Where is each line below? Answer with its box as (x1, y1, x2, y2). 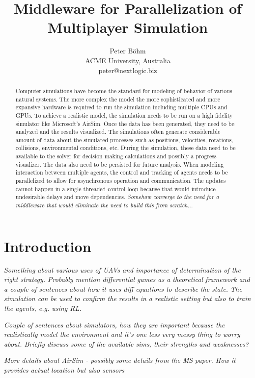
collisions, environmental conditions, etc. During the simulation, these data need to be (15, 144, 236, 152)
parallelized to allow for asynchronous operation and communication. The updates (15, 176, 226, 185)
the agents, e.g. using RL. (4, 303, 82, 313)
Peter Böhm (110, 46, 146, 56)
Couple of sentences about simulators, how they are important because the (4, 319, 225, 329)
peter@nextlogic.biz (98, 65, 157, 75)
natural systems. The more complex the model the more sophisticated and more (15, 95, 221, 103)
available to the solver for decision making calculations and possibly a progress (15, 152, 217, 160)
